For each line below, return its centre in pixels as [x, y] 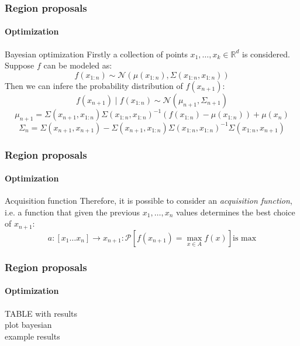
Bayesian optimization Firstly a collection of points [96, 54]
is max [245, 238]
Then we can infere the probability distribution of [94, 85]
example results [32, 336]
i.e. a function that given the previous [73, 212]
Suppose [20, 65]
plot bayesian [28, 325]
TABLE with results [41, 313]
